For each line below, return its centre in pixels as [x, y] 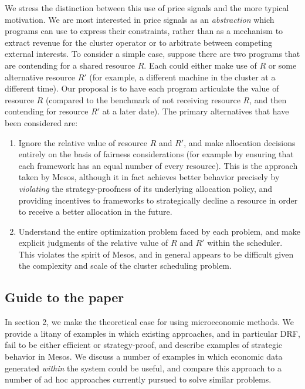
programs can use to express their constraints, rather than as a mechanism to [144, 31]
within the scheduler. [245, 243]
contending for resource [47, 111]
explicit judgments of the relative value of [93, 243]
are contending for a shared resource [70, 65]
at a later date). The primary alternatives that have [196, 111]
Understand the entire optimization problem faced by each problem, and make [159, 231]
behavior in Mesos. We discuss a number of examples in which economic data [144, 356]
